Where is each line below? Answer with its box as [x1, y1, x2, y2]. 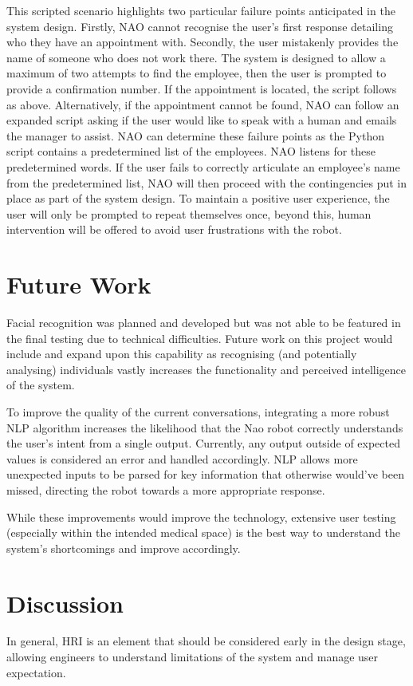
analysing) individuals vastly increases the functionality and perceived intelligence [6, 361, 407, 377]
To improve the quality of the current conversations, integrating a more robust [6, 404, 390, 420]
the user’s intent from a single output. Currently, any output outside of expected [6, 435, 401, 451]
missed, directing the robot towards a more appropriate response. [6, 481, 325, 498]
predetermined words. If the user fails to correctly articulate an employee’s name [6, 158, 400, 175]
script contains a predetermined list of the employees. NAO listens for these [6, 143, 376, 160]
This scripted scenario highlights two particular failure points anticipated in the [6, 2, 395, 18]
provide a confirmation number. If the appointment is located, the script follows [6, 80, 397, 97]
